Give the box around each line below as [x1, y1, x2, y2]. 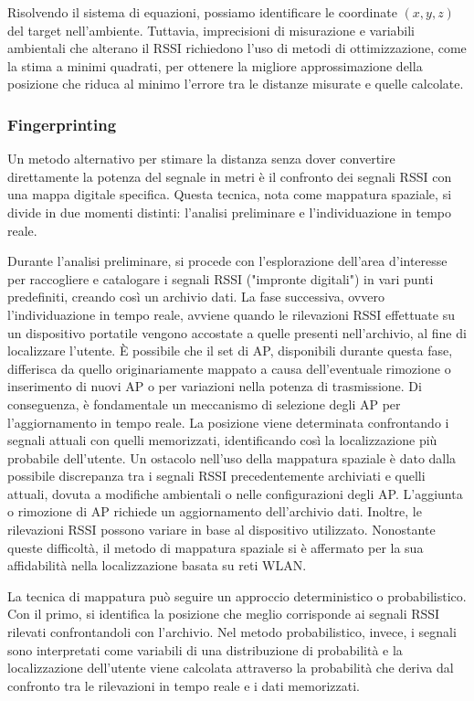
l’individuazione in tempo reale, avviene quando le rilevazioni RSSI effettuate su [7, 304, 455, 324]
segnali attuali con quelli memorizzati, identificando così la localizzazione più [7, 430, 437, 450]
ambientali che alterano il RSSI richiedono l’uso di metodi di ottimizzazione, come [7, 38, 467, 58]
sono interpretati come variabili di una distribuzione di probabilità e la [7, 640, 403, 659]
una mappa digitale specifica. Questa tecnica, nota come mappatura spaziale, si [7, 185, 452, 204]
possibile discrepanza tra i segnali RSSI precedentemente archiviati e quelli [7, 466, 426, 485]
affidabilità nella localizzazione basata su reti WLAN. [7, 556, 307, 575]
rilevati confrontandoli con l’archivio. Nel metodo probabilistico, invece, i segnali [7, 622, 457, 642]
